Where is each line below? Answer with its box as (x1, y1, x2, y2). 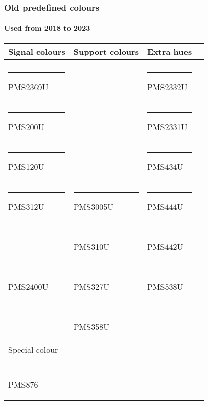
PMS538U (147, 280, 183, 292)
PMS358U (73, 320, 110, 332)
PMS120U (8, 160, 44, 173)
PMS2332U (147, 80, 188, 93)
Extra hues (147, 45, 192, 57)
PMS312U (8, 200, 44, 212)
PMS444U (147, 200, 183, 212)
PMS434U (147, 160, 183, 173)
